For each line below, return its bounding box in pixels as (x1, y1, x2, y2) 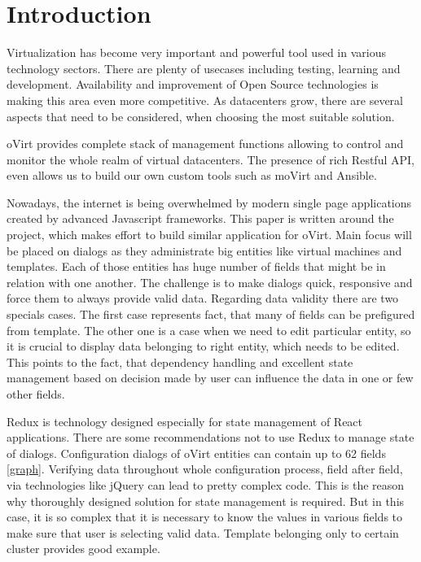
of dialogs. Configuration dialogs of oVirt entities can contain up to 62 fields (7, 444, 386, 461)
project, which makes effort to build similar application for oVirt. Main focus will (7, 226, 412, 243)
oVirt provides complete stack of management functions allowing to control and (7, 135, 404, 152)
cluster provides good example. (7, 540, 160, 557)
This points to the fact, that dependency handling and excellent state (7, 353, 353, 370)
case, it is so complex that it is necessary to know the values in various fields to (7, 508, 403, 525)
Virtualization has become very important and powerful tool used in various (7, 44, 386, 61)
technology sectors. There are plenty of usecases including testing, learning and (7, 59, 401, 76)
